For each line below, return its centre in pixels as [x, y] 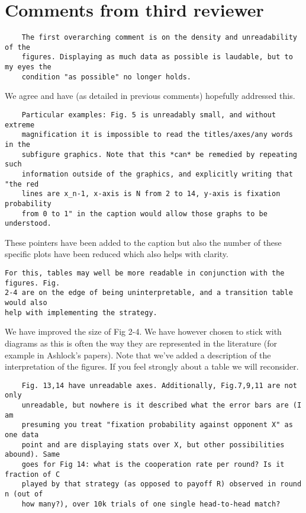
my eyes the [28, 67]
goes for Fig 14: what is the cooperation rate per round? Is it [153, 464]
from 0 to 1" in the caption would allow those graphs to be [144, 214]
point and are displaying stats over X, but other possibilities [153, 445]
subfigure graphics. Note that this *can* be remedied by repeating [159, 154]
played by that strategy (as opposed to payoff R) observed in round [162, 484]
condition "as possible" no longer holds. [106, 77]
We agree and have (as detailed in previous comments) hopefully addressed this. [150, 96]
